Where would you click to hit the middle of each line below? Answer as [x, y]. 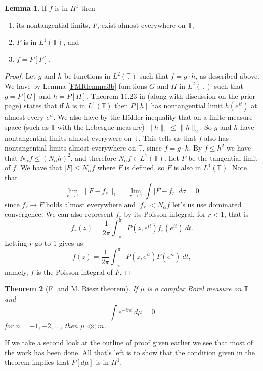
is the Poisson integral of [74, 271]
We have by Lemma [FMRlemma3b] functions [76, 85]
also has [216, 138]
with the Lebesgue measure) [101, 126]
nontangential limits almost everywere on [68, 138]
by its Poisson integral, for [165, 214]
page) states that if [34, 106]
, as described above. [228, 76]
